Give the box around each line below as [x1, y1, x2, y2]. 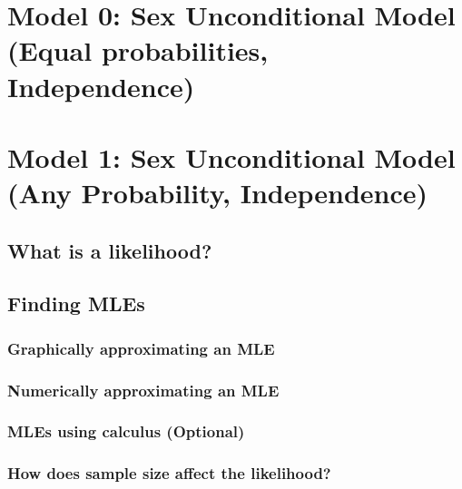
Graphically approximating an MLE [7, 337, 275, 359]
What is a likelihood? [7, 236, 212, 264]
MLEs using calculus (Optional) [7, 420, 245, 443]
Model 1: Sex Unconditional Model [7, 138, 456, 175]
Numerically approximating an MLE [7, 378, 280, 401]
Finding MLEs [7, 289, 145, 318]
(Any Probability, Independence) [7, 174, 428, 211]
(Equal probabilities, [7, 32, 269, 69]
